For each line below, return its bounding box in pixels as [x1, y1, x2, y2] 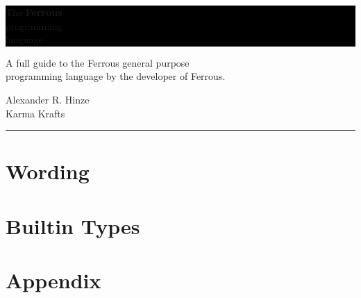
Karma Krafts [6, 106, 65, 120]
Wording [6, 157, 90, 185]
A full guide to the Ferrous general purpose [6, 55, 190, 69]
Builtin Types [6, 211, 140, 240]
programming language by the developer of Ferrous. [6, 69, 226, 83]
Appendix [6, 266, 101, 295]
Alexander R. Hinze [6, 92, 90, 106]
